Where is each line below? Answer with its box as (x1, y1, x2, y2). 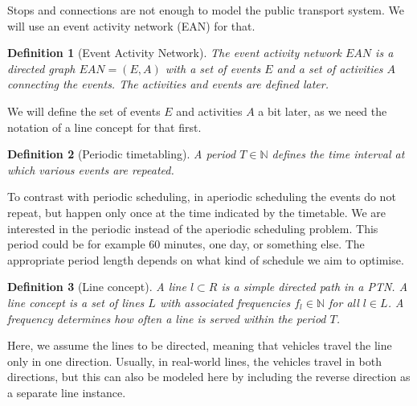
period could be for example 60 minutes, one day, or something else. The (7, 236, 365, 252)
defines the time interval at (272, 146, 405, 162)
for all (329, 293, 359, 310)
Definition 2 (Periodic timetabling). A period (7, 146, 236, 162)
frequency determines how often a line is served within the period (7, 310, 326, 326)
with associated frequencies (159, 293, 291, 310)
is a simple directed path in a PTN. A (221, 278, 408, 295)
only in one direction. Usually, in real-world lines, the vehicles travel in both (7, 352, 382, 369)
